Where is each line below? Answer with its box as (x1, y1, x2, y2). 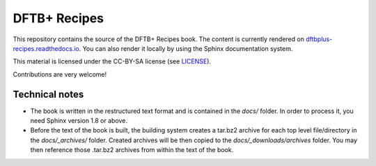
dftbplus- (305, 35, 333, 43)
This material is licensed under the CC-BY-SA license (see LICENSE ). (13, 57, 212, 66)
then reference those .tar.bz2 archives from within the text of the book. (30, 146, 234, 154)
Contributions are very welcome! (13, 70, 107, 78)
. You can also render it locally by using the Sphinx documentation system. (79, 44, 293, 52)
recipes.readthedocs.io (13, 44, 79, 52)
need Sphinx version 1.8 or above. (30, 116, 128, 125)
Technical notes (13, 88, 84, 100)
